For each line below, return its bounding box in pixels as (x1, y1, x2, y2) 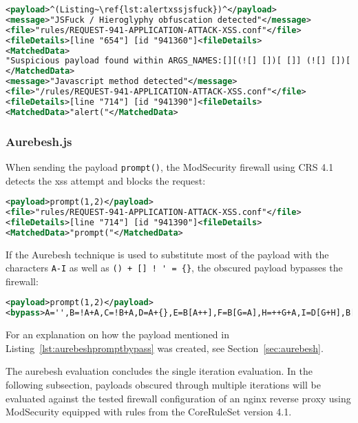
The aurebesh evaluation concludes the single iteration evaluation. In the (6, 364, 313, 378)
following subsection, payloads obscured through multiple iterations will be (6, 377, 321, 391)
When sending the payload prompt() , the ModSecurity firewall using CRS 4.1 (6, 159, 334, 174)
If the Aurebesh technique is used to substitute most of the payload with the (6, 247, 329, 261)
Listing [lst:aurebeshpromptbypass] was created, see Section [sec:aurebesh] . (6, 340, 324, 355)
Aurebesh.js (6, 132, 72, 149)
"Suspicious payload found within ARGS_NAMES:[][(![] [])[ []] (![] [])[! (6, 56, 356, 66)
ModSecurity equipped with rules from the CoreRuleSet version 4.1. (6, 404, 292, 419)
